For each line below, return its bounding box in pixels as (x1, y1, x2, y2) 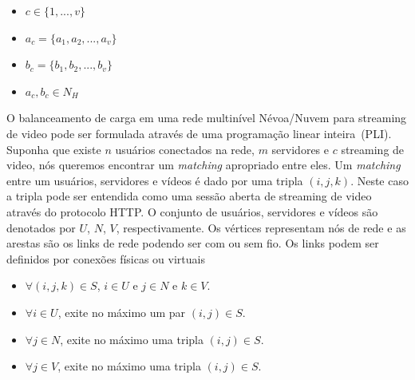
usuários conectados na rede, (115, 141, 255, 157)
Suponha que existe (6, 141, 101, 157)
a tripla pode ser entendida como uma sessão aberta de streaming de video (6, 188, 372, 204)
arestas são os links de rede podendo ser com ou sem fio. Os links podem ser (6, 235, 379, 251)
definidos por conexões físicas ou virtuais (6, 250, 205, 267)
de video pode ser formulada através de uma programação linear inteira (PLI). (6, 125, 392, 141)
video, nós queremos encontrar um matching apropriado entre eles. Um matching (6, 156, 401, 173)
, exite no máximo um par (57, 303, 186, 320)
